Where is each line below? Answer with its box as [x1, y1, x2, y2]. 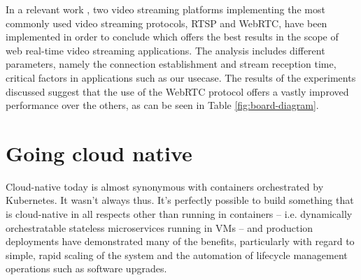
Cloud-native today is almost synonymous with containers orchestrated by [6, 179, 324, 193]
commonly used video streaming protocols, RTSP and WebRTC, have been [6, 15, 327, 30]
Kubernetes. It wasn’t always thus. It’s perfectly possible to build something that [6, 193, 354, 207]
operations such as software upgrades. [6, 261, 167, 276]
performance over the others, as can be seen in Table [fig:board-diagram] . [6, 98, 319, 112]
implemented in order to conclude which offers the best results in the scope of [6, 29, 339, 44]
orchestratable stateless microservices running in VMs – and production [6, 220, 313, 235]
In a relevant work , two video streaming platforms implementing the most [6, 2, 325, 16]
